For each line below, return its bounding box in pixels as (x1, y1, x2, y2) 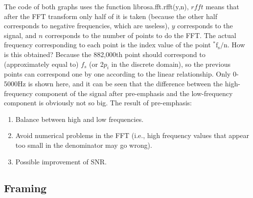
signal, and (4, 30, 37, 40)
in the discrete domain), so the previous (111, 59, 230, 69)
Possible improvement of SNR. (15, 156, 107, 166)
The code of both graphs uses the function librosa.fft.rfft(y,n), (4, 1, 189, 11)
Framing (4, 180, 47, 195)
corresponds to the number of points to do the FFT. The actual (45, 30, 236, 40)
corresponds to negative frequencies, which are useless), (4, 20, 170, 31)
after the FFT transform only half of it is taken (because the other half (4, 11, 217, 21)
